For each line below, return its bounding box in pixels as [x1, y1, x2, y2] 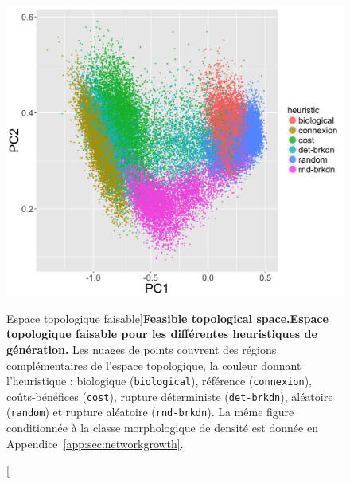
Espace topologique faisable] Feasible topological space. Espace [6, 309, 329, 326]
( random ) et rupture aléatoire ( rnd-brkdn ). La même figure [6, 403, 294, 420]
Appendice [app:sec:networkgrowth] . [6, 435, 184, 451]
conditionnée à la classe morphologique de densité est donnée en [6, 419, 318, 436]
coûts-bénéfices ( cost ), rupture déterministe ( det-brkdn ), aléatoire [6, 388, 333, 404]
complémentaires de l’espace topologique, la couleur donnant [6, 356, 301, 373]
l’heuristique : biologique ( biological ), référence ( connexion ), [6, 372, 312, 389]
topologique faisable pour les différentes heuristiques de [6, 325, 317, 342]
